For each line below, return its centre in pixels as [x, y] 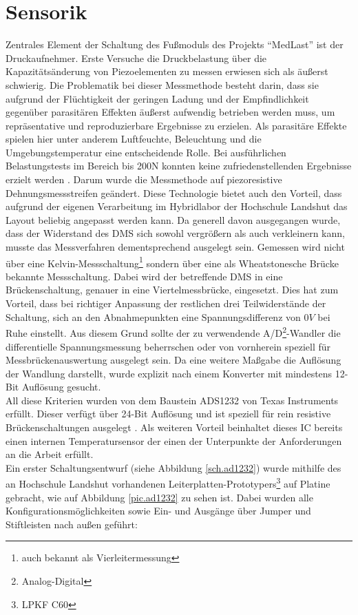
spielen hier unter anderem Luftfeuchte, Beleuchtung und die [134, 139]
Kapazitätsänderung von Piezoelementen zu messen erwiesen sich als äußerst [167, 71]
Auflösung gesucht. [61, 387]
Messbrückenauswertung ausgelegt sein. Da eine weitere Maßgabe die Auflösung [173, 360]
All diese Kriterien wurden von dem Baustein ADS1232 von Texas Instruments [172, 400]
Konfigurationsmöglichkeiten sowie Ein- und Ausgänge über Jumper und [158, 511]
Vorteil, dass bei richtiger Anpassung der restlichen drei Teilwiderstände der [166, 303]
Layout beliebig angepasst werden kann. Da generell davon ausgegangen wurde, [173, 219]
